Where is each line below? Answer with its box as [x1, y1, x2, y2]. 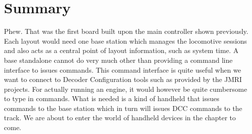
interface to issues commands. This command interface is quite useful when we [4, 64, 241, 75]
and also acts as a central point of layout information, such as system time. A [4, 45, 239, 55]
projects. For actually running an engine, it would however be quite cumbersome [4, 83, 247, 94]
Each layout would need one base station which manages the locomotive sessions [4, 35, 247, 46]
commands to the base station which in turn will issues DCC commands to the [4, 103, 242, 113]
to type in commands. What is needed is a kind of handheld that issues [4, 93, 219, 104]
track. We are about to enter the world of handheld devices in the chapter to [4, 112, 236, 123]
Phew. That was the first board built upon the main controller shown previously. [4, 26, 249, 36]
